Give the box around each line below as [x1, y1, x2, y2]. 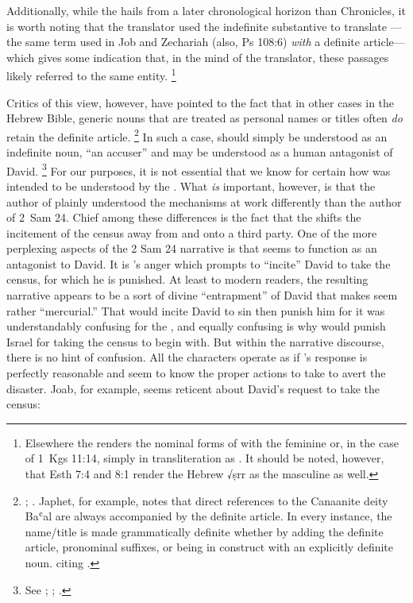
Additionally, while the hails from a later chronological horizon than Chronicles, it [6, 2, 406, 18]
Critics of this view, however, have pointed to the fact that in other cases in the [6, 94, 395, 110]
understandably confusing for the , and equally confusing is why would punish [6, 318, 386, 334]
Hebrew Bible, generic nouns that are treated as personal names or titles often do [6, 110, 403, 126]
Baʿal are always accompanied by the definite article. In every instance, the [25, 508, 392, 524]
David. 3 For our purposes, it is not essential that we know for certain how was [6, 160, 391, 179]
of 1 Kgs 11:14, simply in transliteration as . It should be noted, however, [25, 450, 384, 466]
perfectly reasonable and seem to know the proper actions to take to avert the [6, 365, 386, 381]
